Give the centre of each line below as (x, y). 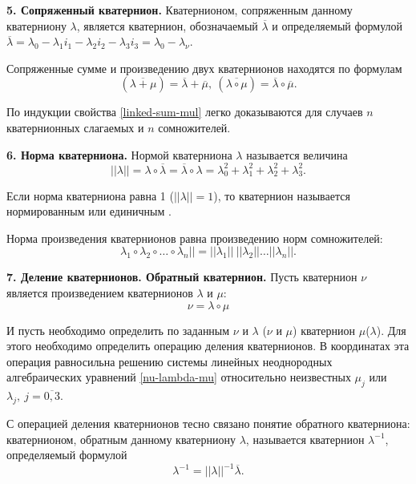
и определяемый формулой (337, 25)
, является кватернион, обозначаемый (167, 25)
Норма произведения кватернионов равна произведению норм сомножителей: (195, 238)
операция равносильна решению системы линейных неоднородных (170, 361)
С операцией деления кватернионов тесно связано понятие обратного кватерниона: (208, 423)
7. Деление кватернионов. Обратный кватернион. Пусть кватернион (182, 277)
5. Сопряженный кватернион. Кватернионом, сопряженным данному (180, 10)
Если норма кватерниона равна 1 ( (90, 195)
